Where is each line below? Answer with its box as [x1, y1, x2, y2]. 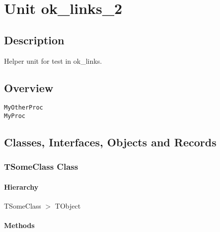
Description [4, 32, 65, 47]
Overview [4, 80, 54, 95]
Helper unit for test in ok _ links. [4, 55, 102, 66]
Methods [4, 220, 35, 231]
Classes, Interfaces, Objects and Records [4, 134, 217, 150]
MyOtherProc [4, 104, 43, 112]
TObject [55, 201, 81, 211]
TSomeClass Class [4, 160, 78, 173]
